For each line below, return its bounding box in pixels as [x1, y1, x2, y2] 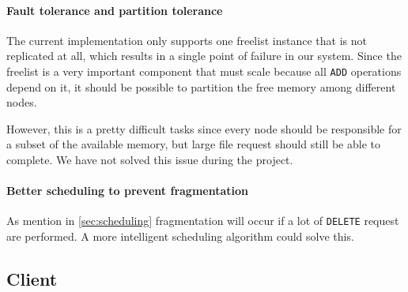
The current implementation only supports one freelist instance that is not [6, 32, 367, 48]
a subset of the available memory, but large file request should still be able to [6, 136, 380, 152]
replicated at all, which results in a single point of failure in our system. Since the [6, 47, 402, 64]
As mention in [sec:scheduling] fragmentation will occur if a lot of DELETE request [6, 212, 399, 229]
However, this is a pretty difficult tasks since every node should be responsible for [6, 120, 402, 137]
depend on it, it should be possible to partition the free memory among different [6, 78, 396, 95]
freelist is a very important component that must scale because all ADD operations [6, 62, 402, 79]
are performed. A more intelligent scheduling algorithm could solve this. [6, 228, 354, 245]
